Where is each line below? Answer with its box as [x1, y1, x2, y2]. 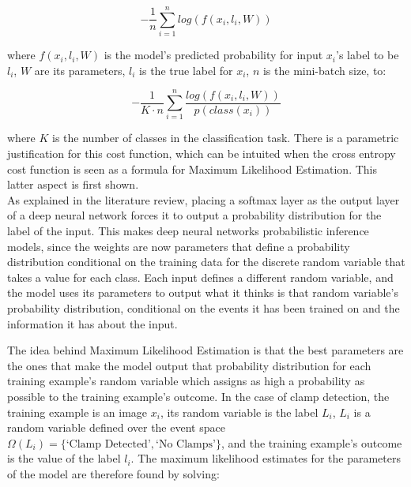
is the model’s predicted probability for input [104, 47, 323, 63]
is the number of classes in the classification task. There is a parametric [52, 129, 399, 146]
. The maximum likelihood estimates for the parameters [130, 450, 401, 466]
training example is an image [7, 403, 148, 420]
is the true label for [139, 62, 233, 78]
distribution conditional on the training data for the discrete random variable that [7, 253, 405, 270]
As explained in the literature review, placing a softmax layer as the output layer [7, 191, 400, 208]
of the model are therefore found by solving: [7, 465, 220, 481]
